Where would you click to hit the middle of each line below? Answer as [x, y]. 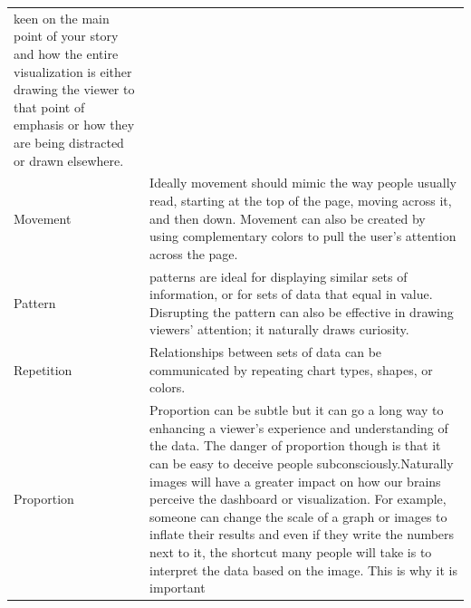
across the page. [194, 253]
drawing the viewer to [74, 89]
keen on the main [62, 18]
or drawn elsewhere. [69, 160]
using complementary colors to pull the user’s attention [303, 236]
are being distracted [69, 142]
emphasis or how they [74, 125]
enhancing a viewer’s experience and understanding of [299, 427]
